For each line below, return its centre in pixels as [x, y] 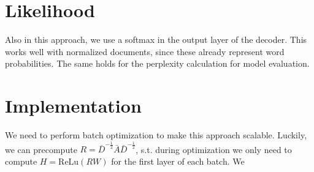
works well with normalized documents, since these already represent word [145, 51]
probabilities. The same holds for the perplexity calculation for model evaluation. [157, 63]
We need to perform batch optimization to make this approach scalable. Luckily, [156, 135]
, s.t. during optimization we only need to [214, 149]
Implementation [73, 106]
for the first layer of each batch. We [178, 161]
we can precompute [41, 149]
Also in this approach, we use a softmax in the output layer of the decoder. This [156, 39]
